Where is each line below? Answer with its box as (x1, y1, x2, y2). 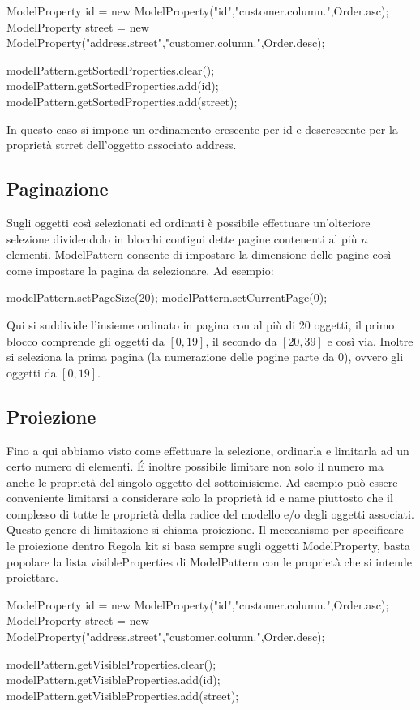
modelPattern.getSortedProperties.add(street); (6, 93, 238, 110)
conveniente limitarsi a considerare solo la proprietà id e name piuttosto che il (6, 489, 393, 506)
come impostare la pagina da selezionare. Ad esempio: (6, 261, 274, 278)
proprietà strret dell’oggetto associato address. (6, 136, 237, 153)
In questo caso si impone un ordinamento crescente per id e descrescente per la (6, 120, 398, 137)
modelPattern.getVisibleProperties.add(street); (6, 686, 239, 704)
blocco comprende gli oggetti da (6, 332, 165, 349)
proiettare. (6, 569, 58, 586)
